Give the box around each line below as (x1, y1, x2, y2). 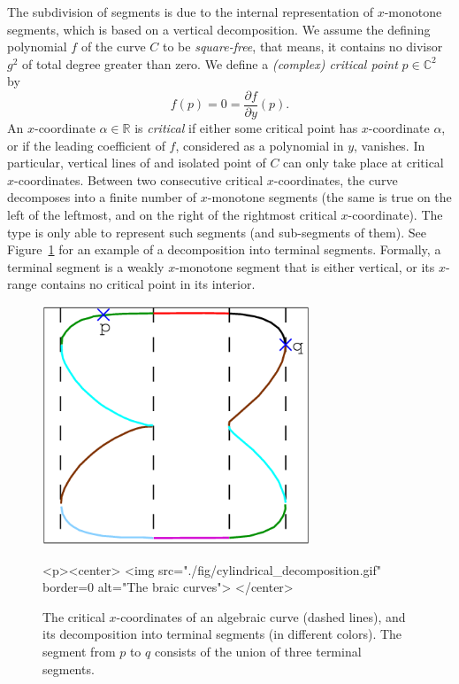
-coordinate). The (348, 206, 443, 223)
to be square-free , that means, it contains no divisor (163, 37, 443, 56)
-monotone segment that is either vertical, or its (175, 257, 435, 276)
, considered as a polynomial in (175, 136, 344, 154)
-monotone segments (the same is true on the (207, 188, 452, 206)
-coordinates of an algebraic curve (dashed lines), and (116, 607, 406, 626)
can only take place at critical (283, 153, 444, 172)
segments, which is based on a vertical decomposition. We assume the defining (7, 19, 431, 38)
